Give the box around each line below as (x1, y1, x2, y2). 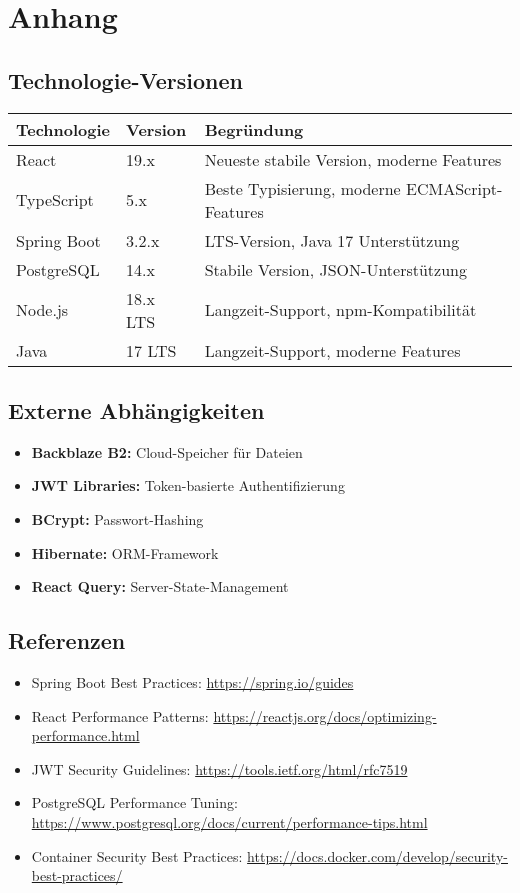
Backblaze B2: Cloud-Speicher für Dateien (31, 441, 303, 462)
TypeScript (16, 188, 94, 212)
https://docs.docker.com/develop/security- (247, 845, 508, 866)
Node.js (16, 298, 69, 322)
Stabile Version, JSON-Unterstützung (204, 257, 467, 281)
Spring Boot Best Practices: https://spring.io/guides (31, 671, 354, 692)
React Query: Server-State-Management (31, 576, 289, 597)
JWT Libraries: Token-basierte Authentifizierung (31, 475, 345, 496)
